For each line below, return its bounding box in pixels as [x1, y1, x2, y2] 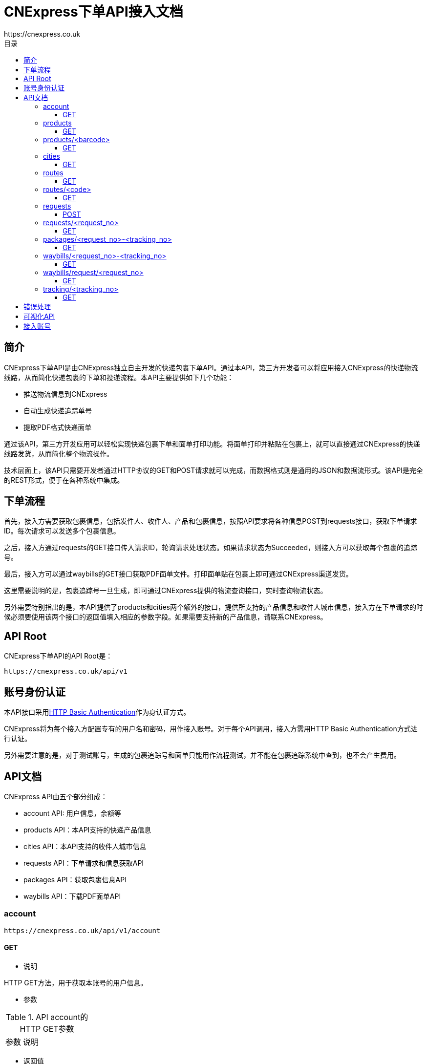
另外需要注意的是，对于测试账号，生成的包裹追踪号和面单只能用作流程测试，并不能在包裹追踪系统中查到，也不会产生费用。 [4, 751, 401, 760]
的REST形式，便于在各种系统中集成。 [4, 475, 124, 484]
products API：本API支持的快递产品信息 [23, 825, 151, 834]
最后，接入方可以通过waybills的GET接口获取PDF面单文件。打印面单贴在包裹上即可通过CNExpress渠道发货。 [4, 570, 353, 578]
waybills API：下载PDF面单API [23, 892, 121, 900]
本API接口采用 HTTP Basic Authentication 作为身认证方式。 [4, 708, 191, 717]
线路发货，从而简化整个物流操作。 [4, 449, 113, 458]
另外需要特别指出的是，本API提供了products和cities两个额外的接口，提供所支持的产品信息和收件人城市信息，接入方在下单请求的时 [4, 603, 423, 612]
